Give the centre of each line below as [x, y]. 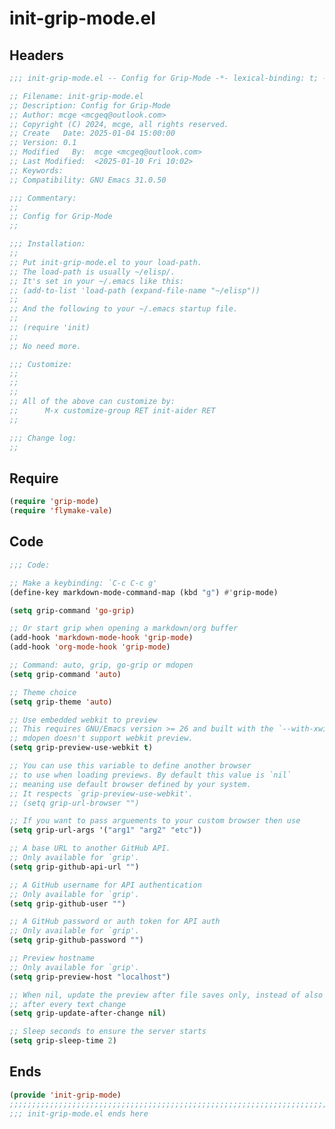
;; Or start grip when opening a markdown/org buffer [124, 628]
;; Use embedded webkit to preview [83, 720]
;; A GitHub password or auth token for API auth [115, 922]
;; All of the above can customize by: [92, 402]
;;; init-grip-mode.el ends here [79, 1113]
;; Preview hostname [52, 958]
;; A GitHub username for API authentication [105, 885]
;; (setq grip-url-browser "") [74, 803]
